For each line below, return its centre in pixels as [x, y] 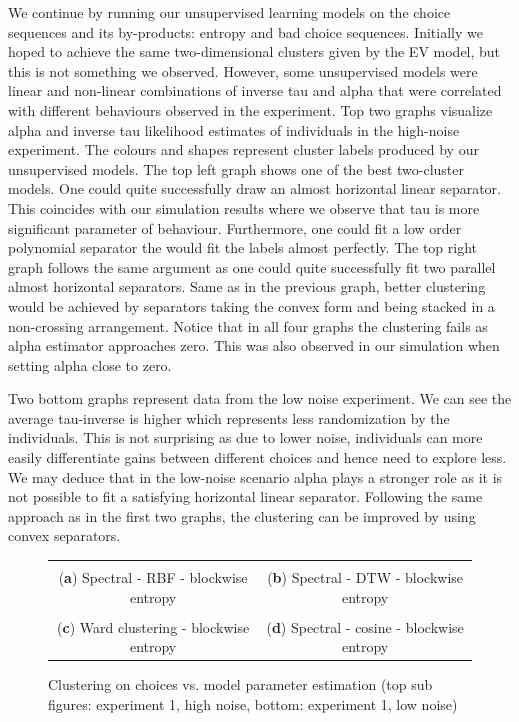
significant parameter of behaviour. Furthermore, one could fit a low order [235, 227]
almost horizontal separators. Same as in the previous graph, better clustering [247, 286]
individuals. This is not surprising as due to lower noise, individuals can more [245, 437]
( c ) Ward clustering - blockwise [153, 626]
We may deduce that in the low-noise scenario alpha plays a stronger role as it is [255, 476]
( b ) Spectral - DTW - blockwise [365, 577]
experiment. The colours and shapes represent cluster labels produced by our [243, 149]
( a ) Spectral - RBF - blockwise [153, 577]
